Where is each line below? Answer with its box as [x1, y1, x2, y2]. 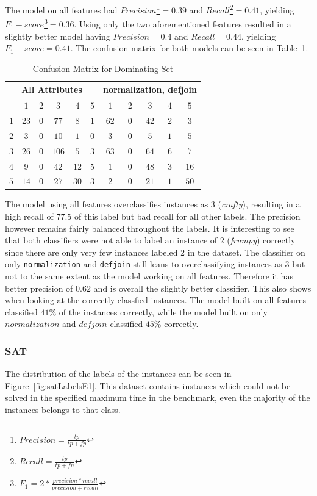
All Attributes [21, 83, 82, 96]
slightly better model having [5, 29, 110, 42]
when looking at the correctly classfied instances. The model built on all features [5, 293, 306, 306]
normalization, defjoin [103, 83, 197, 96]
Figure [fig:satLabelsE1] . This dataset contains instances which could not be [5, 379, 291, 392]
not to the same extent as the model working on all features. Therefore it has [5, 270, 293, 282]
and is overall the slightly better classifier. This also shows [93, 281, 312, 294]
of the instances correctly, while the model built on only [59, 305, 268, 318]
